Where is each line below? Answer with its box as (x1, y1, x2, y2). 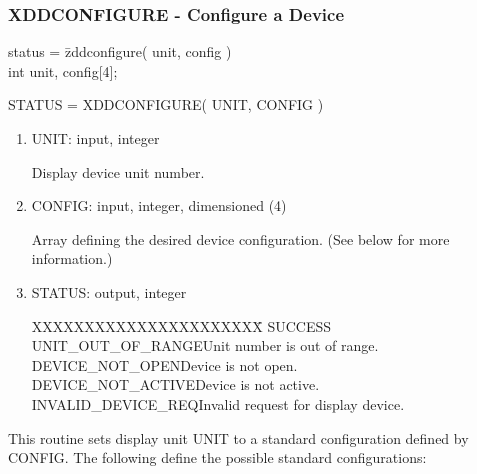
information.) (31, 248, 113, 269)
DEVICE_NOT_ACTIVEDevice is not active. (31, 374, 320, 395)
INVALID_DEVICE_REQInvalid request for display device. (31, 393, 405, 414)
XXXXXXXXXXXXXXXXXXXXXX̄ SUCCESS (31, 315, 332, 336)
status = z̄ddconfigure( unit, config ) (8, 41, 232, 62)
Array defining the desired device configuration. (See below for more (31, 228, 450, 249)
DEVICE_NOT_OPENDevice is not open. (31, 354, 298, 375)
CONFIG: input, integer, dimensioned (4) (31, 195, 287, 216)
